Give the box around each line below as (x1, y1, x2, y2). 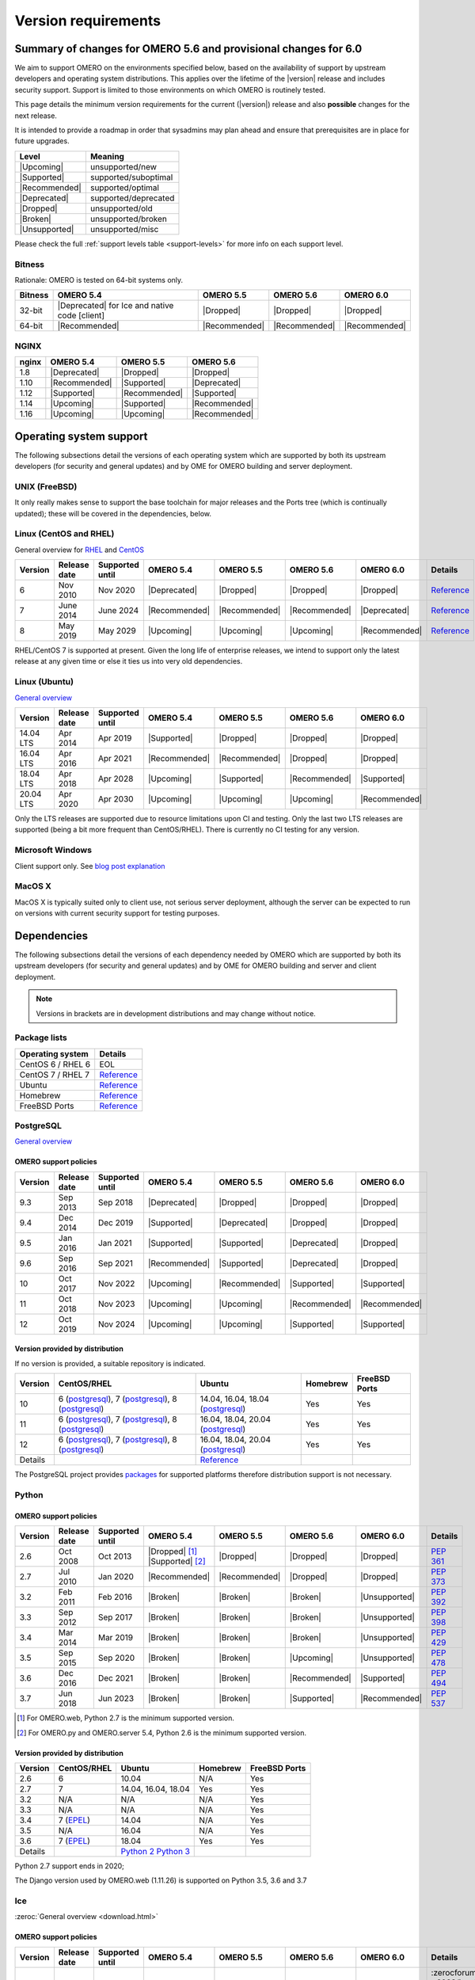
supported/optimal (89, 182, 160, 193)
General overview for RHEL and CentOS (14, 545, 145, 554)
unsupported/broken (89, 213, 168, 224)
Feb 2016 (97, 1592, 133, 1603)
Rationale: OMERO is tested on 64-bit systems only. (14, 275, 184, 284)
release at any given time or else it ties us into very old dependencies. (14, 657, 243, 666)
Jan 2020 (97, 1571, 135, 1582)
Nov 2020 (97, 584, 135, 596)
